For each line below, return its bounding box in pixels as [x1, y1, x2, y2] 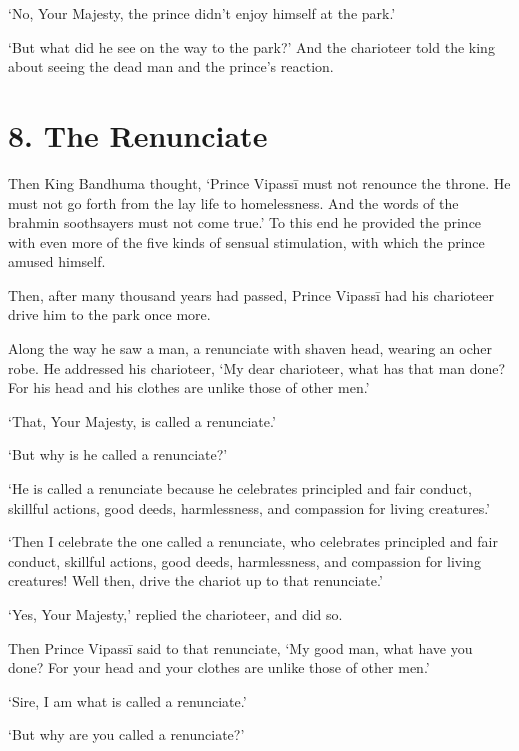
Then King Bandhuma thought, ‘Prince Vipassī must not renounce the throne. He [8, 172, 511, 193]
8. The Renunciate [8, 114, 268, 155]
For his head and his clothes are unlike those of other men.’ [8, 377, 370, 398]
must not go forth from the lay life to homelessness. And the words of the [8, 192, 459, 213]
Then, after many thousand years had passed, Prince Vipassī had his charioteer [8, 284, 494, 305]
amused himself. [8, 251, 106, 272]
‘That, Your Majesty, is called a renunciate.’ [8, 410, 276, 431]
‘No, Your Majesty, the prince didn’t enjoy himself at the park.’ [8, 3, 396, 23]
